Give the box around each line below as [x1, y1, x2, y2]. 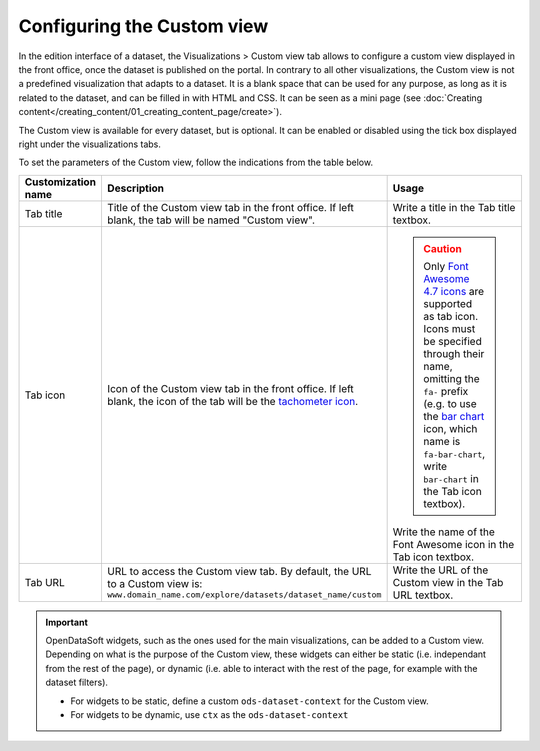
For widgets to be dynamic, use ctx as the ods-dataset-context [70, 709, 349, 721]
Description [106, 181, 165, 195]
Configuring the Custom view [18, 15, 269, 37]
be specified [423, 334, 482, 348]
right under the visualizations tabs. [18, 138, 162, 150]
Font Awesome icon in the [392, 537, 515, 551]
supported [423, 296, 473, 310]
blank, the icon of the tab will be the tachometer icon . [106, 394, 359, 408]
